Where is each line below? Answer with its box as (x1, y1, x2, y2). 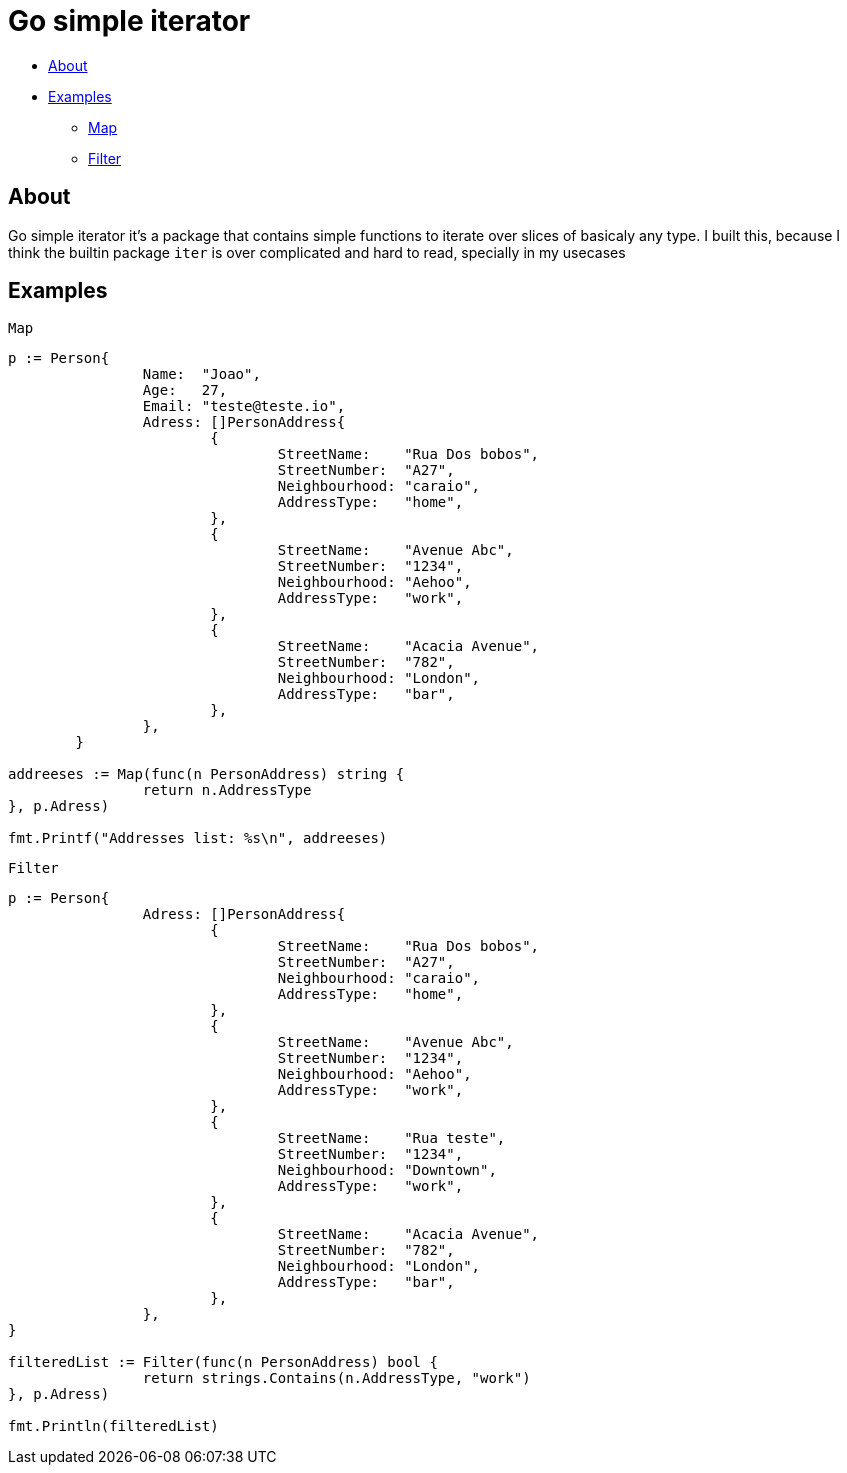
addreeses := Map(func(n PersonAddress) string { (8, 766, 405, 783)
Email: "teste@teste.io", (142, 398, 346, 415)
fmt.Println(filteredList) (8, 1418, 219, 1435)
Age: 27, (142, 382, 228, 399)
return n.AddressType (142, 782, 312, 799)
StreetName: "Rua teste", (277, 1130, 506, 1147)
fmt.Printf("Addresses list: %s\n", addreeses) (8, 830, 388, 847)
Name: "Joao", (142, 366, 261, 383)
